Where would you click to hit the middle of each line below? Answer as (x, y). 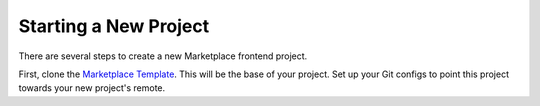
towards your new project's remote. (92, 88)
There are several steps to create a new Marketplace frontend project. (163, 56)
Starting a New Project (114, 26)
